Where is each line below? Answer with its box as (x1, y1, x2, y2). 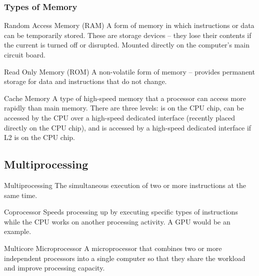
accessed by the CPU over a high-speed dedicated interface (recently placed (4, 112, 235, 122)
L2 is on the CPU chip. (4, 132, 75, 142)
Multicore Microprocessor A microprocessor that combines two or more (4, 242, 222, 253)
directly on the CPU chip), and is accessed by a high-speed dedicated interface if (4, 122, 251, 132)
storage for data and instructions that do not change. (4, 76, 167, 86)
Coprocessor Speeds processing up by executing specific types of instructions (4, 206, 238, 217)
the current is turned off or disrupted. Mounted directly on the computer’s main (4, 39, 249, 50)
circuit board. (4, 49, 45, 59)
